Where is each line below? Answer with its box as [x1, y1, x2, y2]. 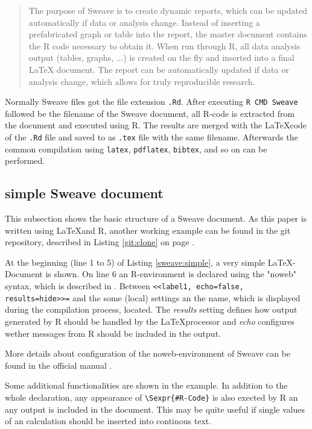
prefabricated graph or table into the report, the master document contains [28, 28, 307, 40]
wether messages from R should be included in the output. [5, 327, 221, 339]
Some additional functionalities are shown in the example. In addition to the [5, 379, 288, 392]
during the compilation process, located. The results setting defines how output [5, 303, 298, 316]
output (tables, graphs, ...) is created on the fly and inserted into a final [28, 51, 294, 64]
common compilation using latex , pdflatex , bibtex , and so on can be [5, 142, 267, 155]
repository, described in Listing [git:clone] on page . [5, 236, 195, 248]
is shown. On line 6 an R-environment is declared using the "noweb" [45, 268, 296, 280]
